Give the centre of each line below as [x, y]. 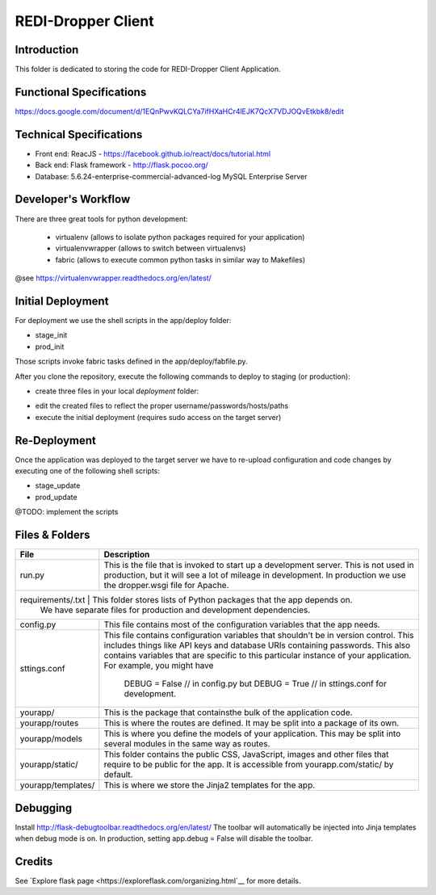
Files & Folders [52, 535]
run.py [32, 575]
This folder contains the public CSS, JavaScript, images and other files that [246, 754]
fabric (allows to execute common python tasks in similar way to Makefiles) [180, 259]
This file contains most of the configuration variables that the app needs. [242, 624]
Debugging [44, 808]
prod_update [56, 497]
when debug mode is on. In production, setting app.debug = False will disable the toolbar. [164, 838]
